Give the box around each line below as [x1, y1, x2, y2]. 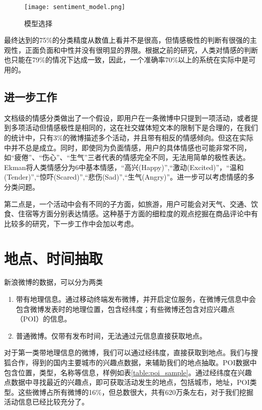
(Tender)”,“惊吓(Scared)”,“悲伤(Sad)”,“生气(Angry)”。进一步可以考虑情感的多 [4, 172, 255, 182]
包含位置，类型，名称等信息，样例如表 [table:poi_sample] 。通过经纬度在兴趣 [4, 367, 252, 377]
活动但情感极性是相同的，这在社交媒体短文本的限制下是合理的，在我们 [25, 122, 258, 133]
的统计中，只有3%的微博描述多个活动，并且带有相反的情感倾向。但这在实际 [4, 132, 253, 143]
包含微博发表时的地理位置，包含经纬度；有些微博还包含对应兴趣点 [16, 303, 235, 314]
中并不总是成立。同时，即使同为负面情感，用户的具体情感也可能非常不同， [4, 142, 251, 152]
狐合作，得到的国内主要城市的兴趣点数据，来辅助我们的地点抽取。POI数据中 [4, 357, 257, 368]
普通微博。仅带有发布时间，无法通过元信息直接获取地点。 [16, 330, 207, 341]
